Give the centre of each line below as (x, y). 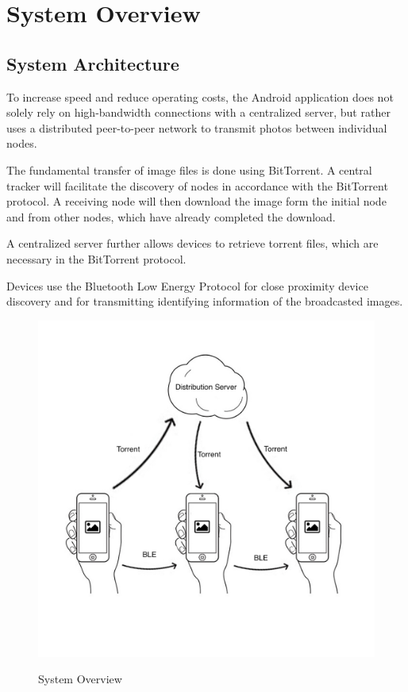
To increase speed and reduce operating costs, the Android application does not (200, 96)
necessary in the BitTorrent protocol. (96, 258)
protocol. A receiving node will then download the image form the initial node (196, 201)
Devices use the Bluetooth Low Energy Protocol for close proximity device (187, 285)
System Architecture (93, 63)
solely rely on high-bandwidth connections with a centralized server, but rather (198, 112)
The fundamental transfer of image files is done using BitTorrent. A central (189, 169)
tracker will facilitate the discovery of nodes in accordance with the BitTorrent (197, 185)
